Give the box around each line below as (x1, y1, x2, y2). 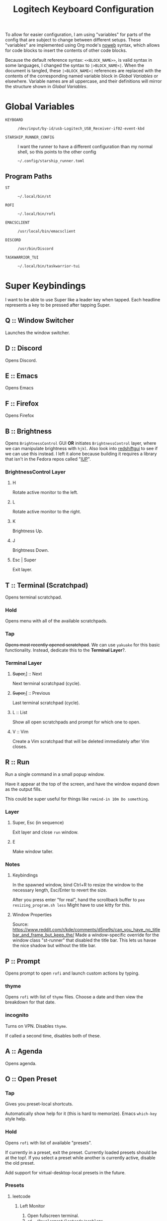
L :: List (12, 709, 27, 715)
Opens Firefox (5, 412, 34, 419)
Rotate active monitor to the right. (12, 509, 81, 515)
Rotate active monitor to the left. (12, 489, 79, 495)
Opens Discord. (5, 357, 37, 363)
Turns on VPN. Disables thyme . (5, 1023, 68, 1029)
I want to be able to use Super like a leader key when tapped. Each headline (5, 296, 161, 302)
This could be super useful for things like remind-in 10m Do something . (5, 796, 149, 802)
